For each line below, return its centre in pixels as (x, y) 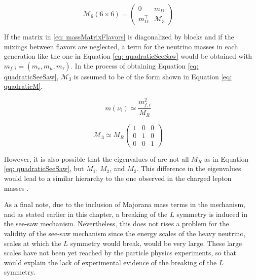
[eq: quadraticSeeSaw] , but (44, 168)
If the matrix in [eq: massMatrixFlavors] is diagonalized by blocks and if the (119, 36)
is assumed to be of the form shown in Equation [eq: (153, 76)
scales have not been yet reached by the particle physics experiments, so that (120, 253)
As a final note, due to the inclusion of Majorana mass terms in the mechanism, (125, 204)
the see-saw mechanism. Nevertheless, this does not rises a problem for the (117, 224)
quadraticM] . (23, 86)
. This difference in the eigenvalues (189, 168)
